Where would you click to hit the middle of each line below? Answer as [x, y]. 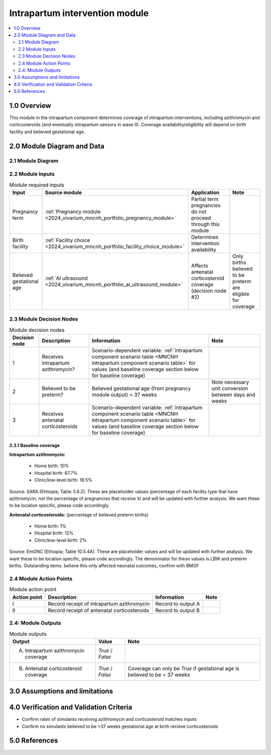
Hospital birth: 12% [54, 533]
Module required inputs [37, 185]
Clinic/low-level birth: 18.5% [63, 480]
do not [199, 211]
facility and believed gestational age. [47, 132]
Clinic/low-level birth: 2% [61, 540]
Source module [63, 192]
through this [205, 224]
